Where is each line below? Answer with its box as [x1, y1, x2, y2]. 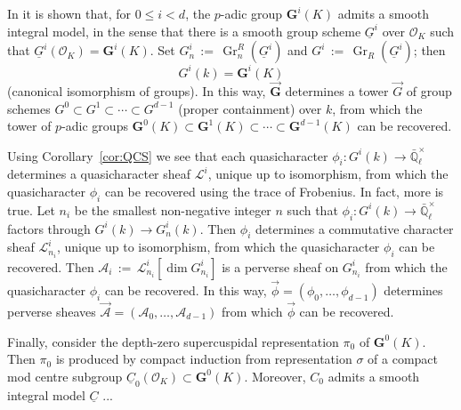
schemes [7, 99, 51, 117]
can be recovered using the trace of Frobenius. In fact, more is [104, 182, 444, 201]
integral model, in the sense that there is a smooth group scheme [7, 21, 361, 40]
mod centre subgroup [7, 366, 123, 385]
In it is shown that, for [7, 4, 132, 22]
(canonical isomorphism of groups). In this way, [7, 81, 266, 100]
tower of [7, 117, 52, 135]
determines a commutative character [255, 219, 454, 237]
